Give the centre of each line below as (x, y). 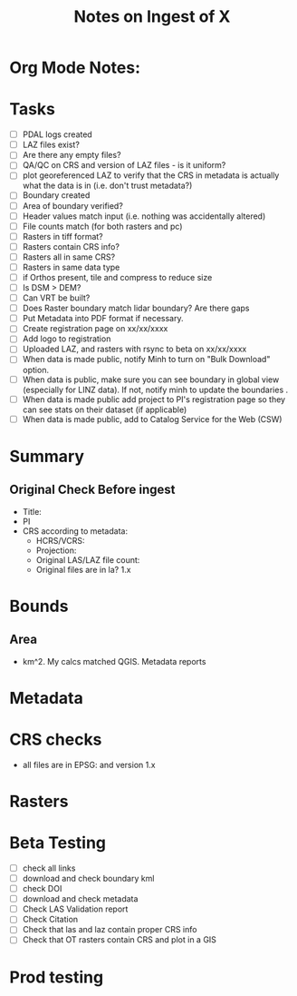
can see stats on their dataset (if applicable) (105, 409)
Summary (47, 456)
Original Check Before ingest (92, 490)
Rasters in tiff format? (63, 236)
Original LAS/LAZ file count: (88, 559)
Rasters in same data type (71, 267)
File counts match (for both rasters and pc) (102, 226)
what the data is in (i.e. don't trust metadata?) (107, 186)
